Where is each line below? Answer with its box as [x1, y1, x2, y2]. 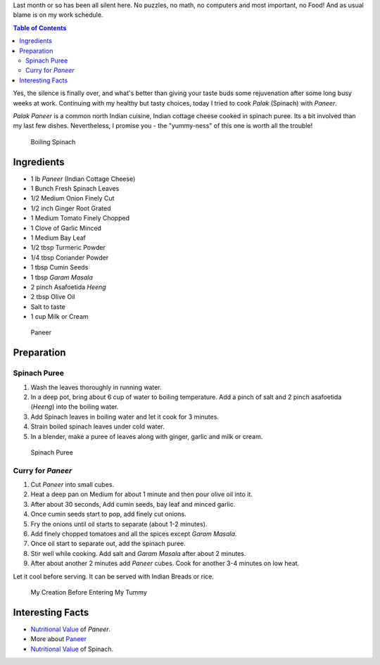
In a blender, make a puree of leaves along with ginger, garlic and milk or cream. [30, 432, 263, 441]
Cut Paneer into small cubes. [30, 481, 115, 489]
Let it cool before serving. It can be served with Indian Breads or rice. [13, 572, 215, 581]
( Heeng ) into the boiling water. [30, 403, 119, 411]
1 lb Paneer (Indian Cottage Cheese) [30, 175, 136, 183]
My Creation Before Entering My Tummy [30, 588, 148, 596]
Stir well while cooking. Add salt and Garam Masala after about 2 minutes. [30, 549, 246, 557]
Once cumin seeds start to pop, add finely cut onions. [30, 510, 186, 519]
